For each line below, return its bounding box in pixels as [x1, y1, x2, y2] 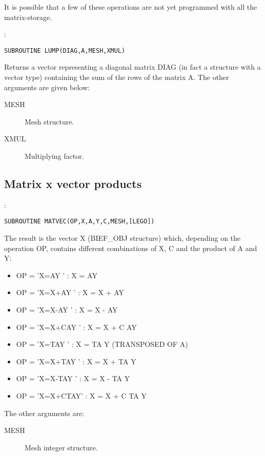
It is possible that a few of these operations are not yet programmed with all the [4, 2, 257, 12]
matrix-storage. [4, 11, 52, 22]
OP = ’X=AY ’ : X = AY [16, 270, 97, 280]
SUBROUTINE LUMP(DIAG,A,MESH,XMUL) [4, 47, 126, 54]
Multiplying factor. [25, 151, 84, 161]
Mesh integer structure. [25, 442, 98, 452]
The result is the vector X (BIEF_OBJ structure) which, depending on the [4, 233, 241, 243]
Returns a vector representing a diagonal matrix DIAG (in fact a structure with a [4, 61, 261, 72]
